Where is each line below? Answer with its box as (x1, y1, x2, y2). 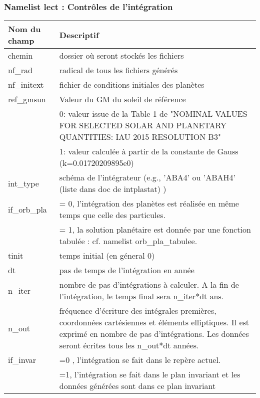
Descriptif (59, 29, 99, 41)
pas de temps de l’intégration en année (59, 264, 194, 276)
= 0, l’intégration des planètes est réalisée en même (59, 197, 239, 210)
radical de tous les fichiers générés (59, 64, 178, 76)
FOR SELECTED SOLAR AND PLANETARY (59, 119, 227, 131)
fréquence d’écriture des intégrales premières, (59, 305, 216, 317)
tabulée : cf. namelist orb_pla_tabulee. (59, 235, 197, 247)
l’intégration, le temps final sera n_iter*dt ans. (59, 290, 224, 302)
